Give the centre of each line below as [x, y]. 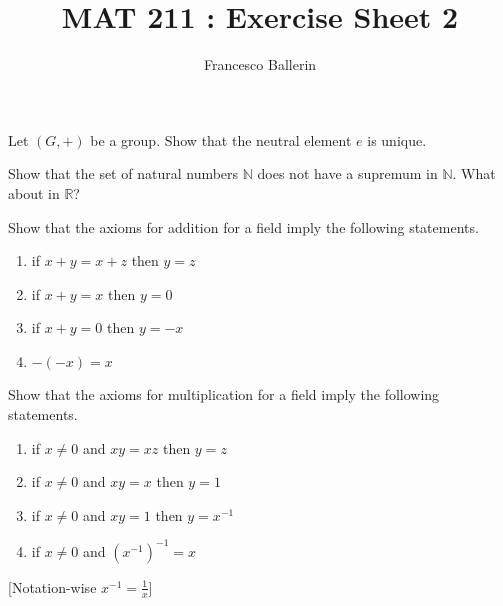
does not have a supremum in [347, 173]
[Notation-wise [52, 586]
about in [34, 192]
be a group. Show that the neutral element [221, 139]
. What [474, 173]
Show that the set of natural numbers [123, 173]
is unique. [397, 139]
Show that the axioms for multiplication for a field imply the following [224, 394]
